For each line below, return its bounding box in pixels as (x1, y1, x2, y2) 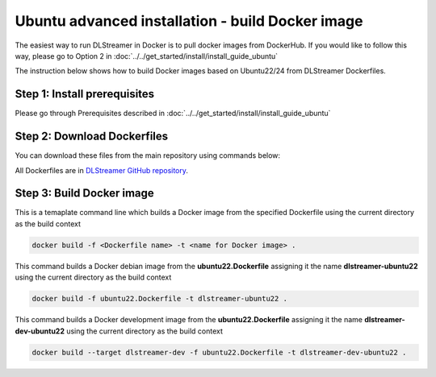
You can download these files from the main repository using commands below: (15, 151, 281, 160)
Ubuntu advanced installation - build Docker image (15, 12, 363, 30)
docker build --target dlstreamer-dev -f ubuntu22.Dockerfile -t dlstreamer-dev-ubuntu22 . (31, 347, 407, 357)
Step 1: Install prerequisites (15, 87, 155, 101)
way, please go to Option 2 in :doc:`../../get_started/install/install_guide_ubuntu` (15, 51, 279, 60)
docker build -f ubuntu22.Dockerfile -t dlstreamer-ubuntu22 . (31, 294, 288, 304)
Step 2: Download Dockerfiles (15, 130, 169, 143)
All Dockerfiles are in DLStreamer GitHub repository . (15, 165, 189, 175)
